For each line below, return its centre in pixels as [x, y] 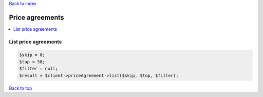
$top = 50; [32, 62]
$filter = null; [39, 69]
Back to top [20, 88]
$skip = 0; [32, 55]
